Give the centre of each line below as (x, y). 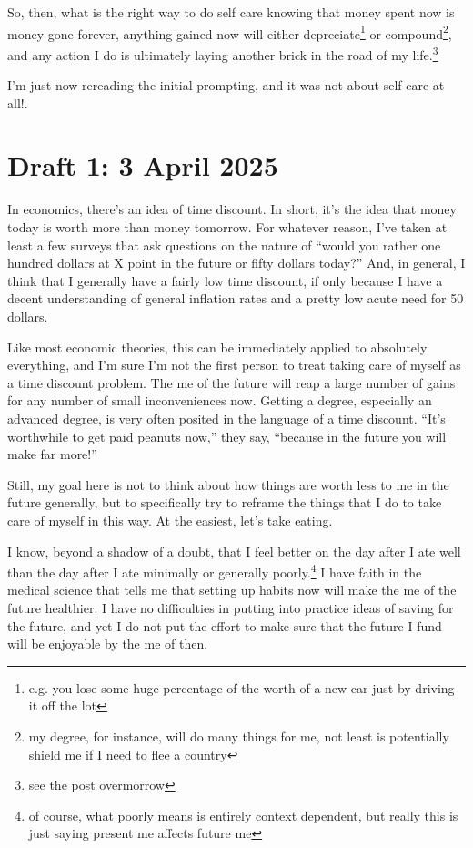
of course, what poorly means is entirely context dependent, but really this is (243, 815)
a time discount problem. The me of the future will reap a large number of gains (231, 382)
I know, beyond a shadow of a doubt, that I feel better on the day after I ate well (234, 551)
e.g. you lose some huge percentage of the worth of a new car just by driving (242, 687)
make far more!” (52, 454)
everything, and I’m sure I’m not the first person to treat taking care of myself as (234, 365)
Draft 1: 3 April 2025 (143, 165)
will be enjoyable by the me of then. (108, 644)
